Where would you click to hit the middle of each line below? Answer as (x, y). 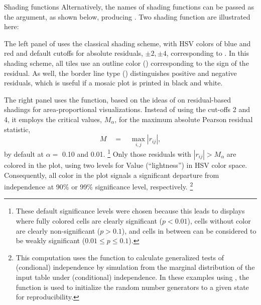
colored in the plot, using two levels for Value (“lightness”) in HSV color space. (126, 165)
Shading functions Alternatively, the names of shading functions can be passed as (129, 7)
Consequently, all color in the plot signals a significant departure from (112, 175)
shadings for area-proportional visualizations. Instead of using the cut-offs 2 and (127, 109)
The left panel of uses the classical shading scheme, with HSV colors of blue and (127, 43)
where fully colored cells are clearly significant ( (89, 221)
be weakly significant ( (50, 240)
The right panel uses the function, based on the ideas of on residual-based (118, 99)
